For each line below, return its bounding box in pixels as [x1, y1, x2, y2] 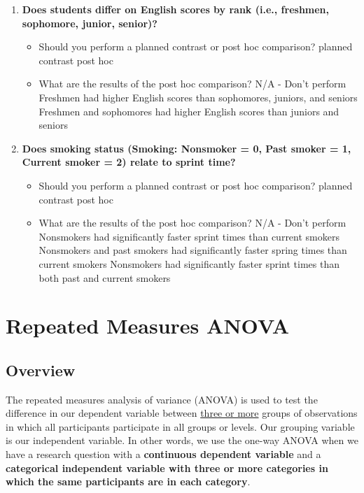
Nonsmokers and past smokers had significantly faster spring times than [38, 243, 347, 257]
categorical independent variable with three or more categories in [6, 460, 328, 475]
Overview [6, 359, 76, 380]
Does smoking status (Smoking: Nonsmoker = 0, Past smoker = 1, [22, 141, 351, 155]
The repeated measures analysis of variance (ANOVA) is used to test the [6, 392, 318, 406]
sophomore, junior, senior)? [22, 15, 157, 30]
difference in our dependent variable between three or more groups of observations [6, 406, 358, 420]
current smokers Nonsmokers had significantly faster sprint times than [38, 256, 339, 271]
